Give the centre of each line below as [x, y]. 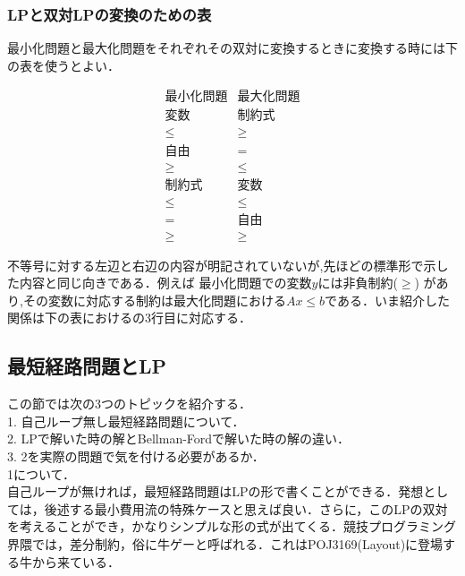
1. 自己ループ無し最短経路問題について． [126, 421]
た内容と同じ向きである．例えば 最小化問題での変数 [160, 283]
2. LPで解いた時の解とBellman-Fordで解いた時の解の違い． [179, 438]
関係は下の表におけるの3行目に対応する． [129, 318]
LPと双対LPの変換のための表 [110, 14]
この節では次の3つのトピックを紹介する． [129, 404]
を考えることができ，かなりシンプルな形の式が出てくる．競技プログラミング [232, 526]
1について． [41, 473]
